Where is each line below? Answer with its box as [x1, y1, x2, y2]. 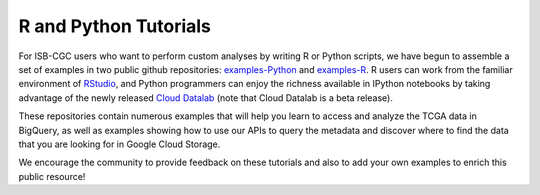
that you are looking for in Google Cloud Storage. [18, 138, 221, 150]
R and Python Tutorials [18, 15, 212, 37]
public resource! [18, 170, 86, 182]
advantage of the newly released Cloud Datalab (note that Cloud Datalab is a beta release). [18, 91, 394, 104]
